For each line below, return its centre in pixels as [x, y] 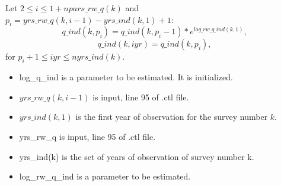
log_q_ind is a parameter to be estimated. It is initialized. [126, 77]
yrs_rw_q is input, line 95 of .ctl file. [87, 136]
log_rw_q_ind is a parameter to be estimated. [105, 176]
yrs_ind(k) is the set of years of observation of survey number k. [137, 156]
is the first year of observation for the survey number [172, 117]
